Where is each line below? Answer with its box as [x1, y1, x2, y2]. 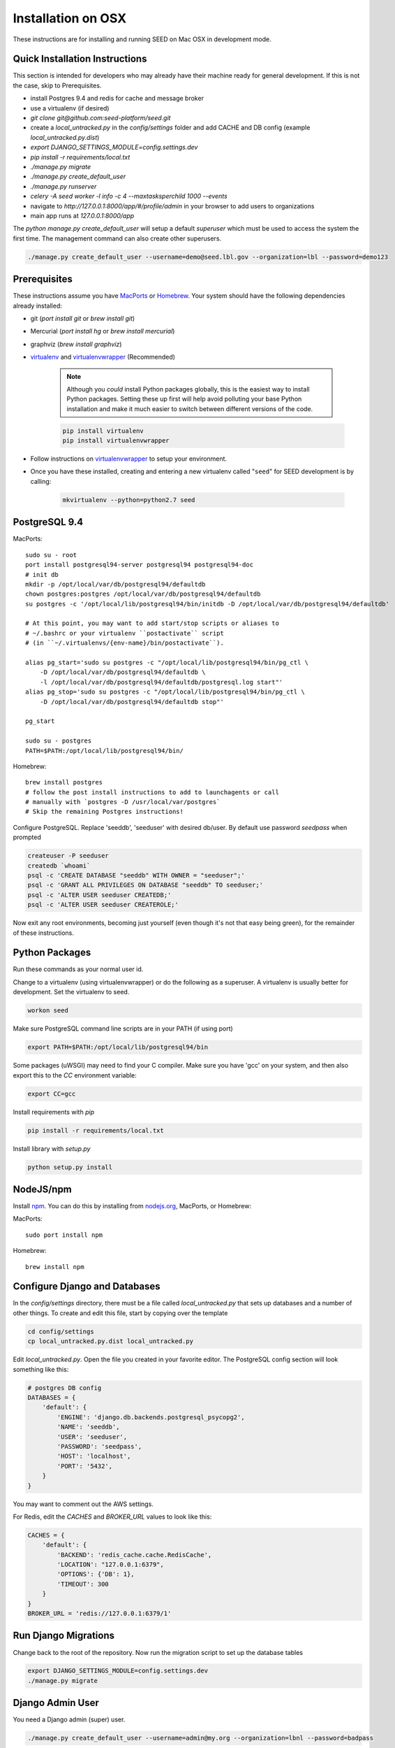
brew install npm [25, 1263, 84, 1270]
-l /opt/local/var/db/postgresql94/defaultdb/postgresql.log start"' [39, 678, 283, 686]
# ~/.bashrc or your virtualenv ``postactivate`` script [25, 629, 225, 637]
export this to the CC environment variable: [13, 1070, 137, 1080]
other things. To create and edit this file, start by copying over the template [13, 1308, 228, 1317]
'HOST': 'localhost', [57, 1452, 131, 1461]
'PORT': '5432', [57, 1462, 113, 1470]
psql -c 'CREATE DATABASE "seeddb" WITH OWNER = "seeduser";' [27, 871, 245, 880]
